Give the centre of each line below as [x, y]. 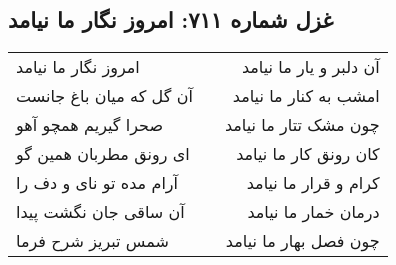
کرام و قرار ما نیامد [313, 183]
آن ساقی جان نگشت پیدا [100, 212]
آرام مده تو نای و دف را [97, 183]
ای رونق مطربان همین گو [103, 154]
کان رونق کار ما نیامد [308, 154]
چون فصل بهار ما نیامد [302, 241]
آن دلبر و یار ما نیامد [310, 67]
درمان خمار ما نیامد [313, 212]
